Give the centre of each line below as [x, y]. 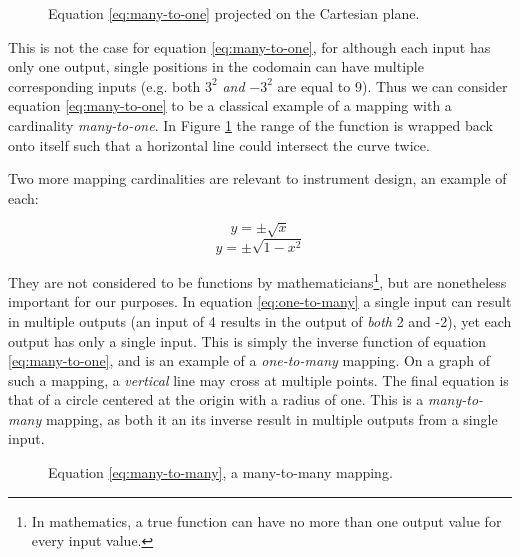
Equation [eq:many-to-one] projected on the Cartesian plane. [234, 13]
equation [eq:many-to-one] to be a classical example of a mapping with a [230, 105]
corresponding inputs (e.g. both [104, 85]
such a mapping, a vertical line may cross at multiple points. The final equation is [258, 379]
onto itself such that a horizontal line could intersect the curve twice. [219, 144]
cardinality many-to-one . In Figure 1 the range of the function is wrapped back [251, 124]
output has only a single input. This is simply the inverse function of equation [247, 340]
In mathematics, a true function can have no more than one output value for [266, 520]
